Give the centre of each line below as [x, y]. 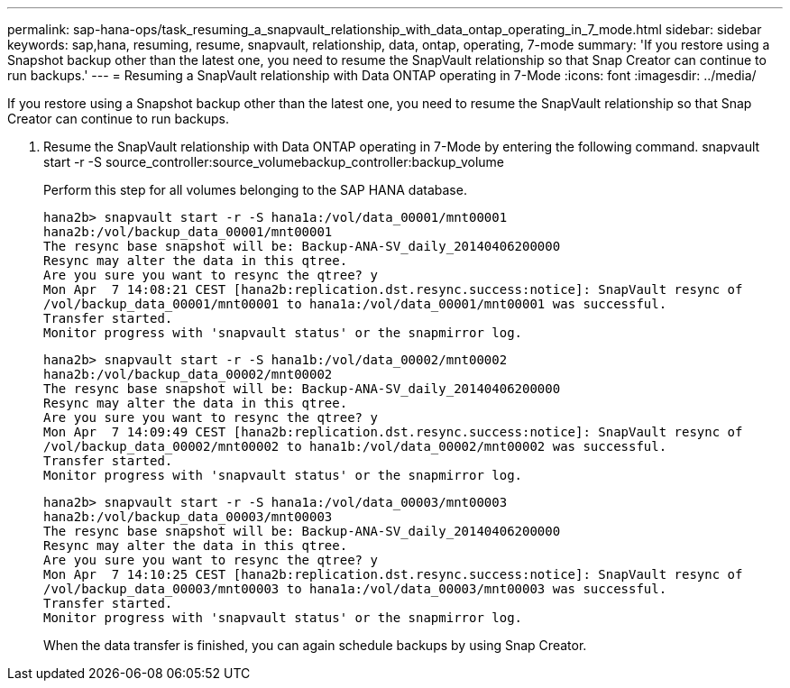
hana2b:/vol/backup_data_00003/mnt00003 [188, 517]
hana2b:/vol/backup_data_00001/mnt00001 [188, 232]
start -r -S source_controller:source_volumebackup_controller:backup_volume [274, 162]
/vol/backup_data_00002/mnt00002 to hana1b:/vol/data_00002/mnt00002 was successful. [355, 446]
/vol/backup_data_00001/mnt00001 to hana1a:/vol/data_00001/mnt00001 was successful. [355, 304]
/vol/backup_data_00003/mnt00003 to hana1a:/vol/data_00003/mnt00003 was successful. [355, 589]
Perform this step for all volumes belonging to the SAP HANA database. [255, 190]
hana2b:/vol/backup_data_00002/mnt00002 [188, 374]
